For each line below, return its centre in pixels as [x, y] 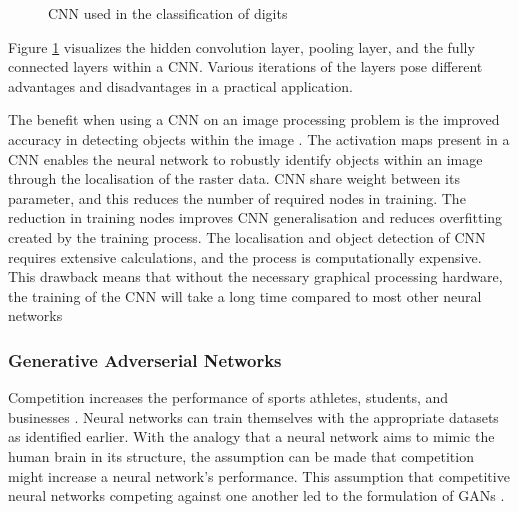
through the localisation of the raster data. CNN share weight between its [234, 178]
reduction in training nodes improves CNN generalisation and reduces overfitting [255, 217]
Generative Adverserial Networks [145, 359]
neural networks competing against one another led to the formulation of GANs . [256, 495]
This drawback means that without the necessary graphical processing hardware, [255, 276]
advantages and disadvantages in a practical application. [180, 85]
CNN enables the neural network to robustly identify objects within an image [245, 158]
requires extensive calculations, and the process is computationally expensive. [245, 256]
